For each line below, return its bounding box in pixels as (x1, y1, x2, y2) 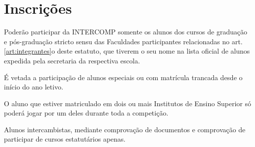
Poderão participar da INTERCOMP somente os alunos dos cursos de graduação (4, 27, 247, 37)
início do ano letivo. (4, 82, 63, 92)
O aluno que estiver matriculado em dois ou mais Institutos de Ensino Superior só (4, 98, 251, 108)
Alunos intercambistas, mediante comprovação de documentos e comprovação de (4, 124, 246, 134)
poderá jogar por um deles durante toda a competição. (4, 108, 169, 118)
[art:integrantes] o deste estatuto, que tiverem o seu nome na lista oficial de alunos (4, 46, 250, 56)
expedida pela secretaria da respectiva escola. (4, 55, 140, 65)
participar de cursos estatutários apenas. (4, 134, 126, 144)
